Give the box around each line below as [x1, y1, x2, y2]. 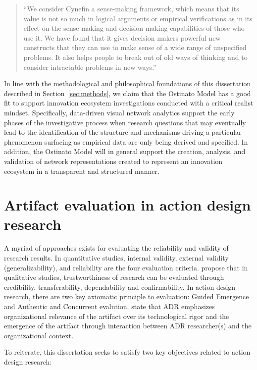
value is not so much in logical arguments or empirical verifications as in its [23, 13, 253, 23]
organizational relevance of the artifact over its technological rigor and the [4, 311, 229, 321]
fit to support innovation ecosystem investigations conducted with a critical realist [4, 98, 254, 108]
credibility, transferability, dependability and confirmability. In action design [4, 281, 236, 292]
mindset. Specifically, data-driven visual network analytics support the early [4, 107, 235, 117]
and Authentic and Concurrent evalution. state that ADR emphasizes [4, 301, 215, 311]
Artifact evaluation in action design [4, 195, 251, 215]
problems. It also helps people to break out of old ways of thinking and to [23, 52, 248, 62]
